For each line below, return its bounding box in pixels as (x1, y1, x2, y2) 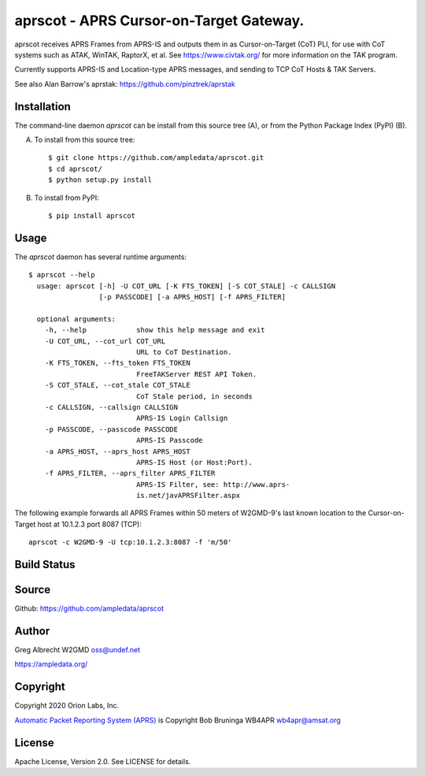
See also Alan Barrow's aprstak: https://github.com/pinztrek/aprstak (14, 79, 235, 88)
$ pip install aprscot (48, 211, 136, 220)
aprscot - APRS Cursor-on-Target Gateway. (14, 12, 305, 29)
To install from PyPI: (34, 193, 99, 202)
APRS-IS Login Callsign (136, 414, 228, 423)
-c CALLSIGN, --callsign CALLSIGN (44, 403, 179, 411)
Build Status (14, 558, 76, 571)
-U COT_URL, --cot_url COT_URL (44, 336, 166, 346)
